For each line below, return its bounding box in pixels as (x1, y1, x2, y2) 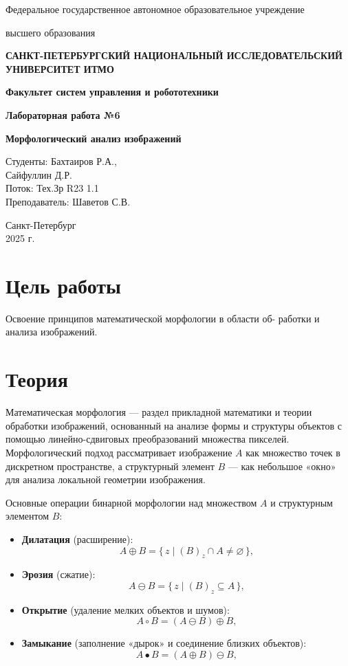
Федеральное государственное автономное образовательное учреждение (6, 2, 305, 16)
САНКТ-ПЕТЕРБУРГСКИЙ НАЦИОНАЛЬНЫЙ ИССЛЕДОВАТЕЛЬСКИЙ (6, 48, 342, 63)
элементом (6, 509, 50, 523)
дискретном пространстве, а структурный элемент (6, 458, 215, 473)
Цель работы (6, 271, 121, 299)
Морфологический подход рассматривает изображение (6, 445, 232, 459)
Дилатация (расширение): (21, 531, 133, 546)
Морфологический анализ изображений (6, 131, 182, 145)
